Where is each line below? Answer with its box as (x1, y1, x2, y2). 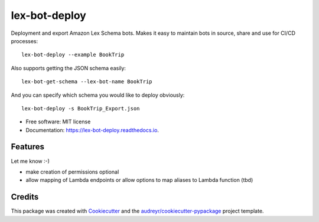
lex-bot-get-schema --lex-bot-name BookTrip (21, 79, 153, 85)
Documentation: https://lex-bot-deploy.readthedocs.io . (25, 126, 159, 133)
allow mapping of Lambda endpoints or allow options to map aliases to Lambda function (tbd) (25, 177, 253, 184)
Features (11, 142, 44, 152)
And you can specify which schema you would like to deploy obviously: (11, 92, 185, 99)
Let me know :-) (11, 157, 50, 165)
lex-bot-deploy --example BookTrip (21, 51, 125, 58)
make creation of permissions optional (25, 168, 119, 175)
